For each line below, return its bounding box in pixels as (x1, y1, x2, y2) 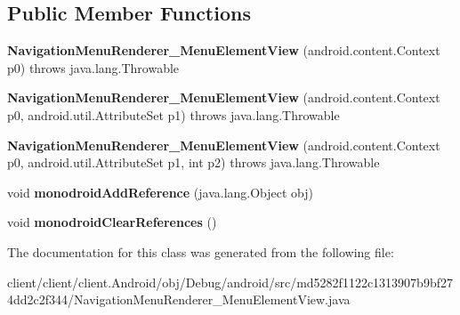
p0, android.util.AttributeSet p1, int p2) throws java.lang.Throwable (7, 153, 380, 172)
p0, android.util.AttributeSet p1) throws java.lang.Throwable (7, 105, 340, 124)
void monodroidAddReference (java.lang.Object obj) (7, 182, 314, 201)
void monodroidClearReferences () (7, 213, 217, 231)
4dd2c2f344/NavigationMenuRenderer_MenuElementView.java (7, 290, 351, 309)
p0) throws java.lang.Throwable (7, 58, 180, 77)
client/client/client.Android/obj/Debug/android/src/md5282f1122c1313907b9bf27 (7, 272, 453, 291)
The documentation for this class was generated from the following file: (7, 242, 394, 261)
